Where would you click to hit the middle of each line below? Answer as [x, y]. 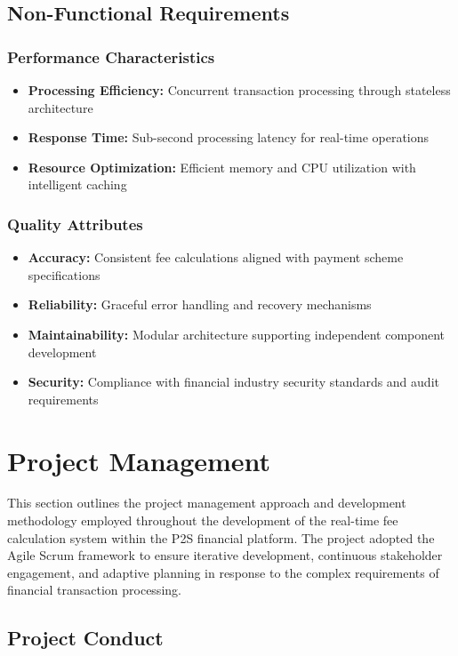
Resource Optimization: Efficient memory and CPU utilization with [222, 167]
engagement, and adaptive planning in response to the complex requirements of [223, 572]
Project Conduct [85, 638]
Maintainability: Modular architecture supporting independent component [237, 334]
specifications [64, 274]
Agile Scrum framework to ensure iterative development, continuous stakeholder [225, 555]
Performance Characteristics [111, 56]
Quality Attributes [75, 224]
